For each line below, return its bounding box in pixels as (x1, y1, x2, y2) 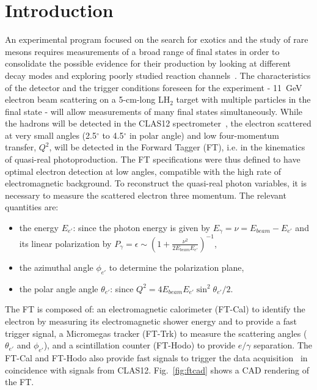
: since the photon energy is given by (73, 221, 210, 234)
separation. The (253, 339, 312, 351)
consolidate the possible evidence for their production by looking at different (5, 57, 291, 70)
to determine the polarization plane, (109, 260, 244, 273)
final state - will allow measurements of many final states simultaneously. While (5, 105, 303, 117)
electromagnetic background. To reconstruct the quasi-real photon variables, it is (5, 177, 307, 189)
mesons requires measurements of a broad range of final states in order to (5, 45, 280, 57)
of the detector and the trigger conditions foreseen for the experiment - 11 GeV (5, 81, 302, 94)
